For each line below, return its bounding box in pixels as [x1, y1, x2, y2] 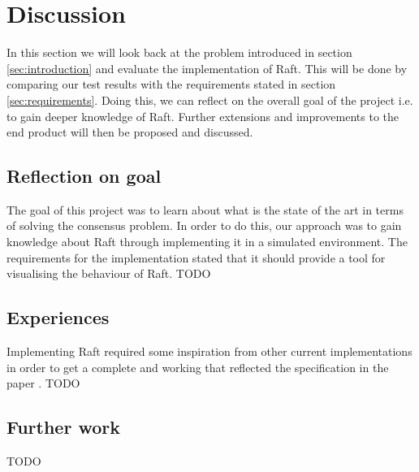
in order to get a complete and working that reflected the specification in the [6, 358, 389, 375]
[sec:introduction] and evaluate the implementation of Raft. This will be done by [6, 59, 408, 76]
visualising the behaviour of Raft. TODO [6, 265, 211, 282]
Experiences [6, 305, 110, 330]
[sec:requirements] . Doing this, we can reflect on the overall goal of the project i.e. [6, 91, 413, 108]
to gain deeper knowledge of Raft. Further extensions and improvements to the [6, 107, 399, 124]
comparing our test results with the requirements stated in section [6, 76, 336, 93]
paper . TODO [6, 375, 80, 392]
